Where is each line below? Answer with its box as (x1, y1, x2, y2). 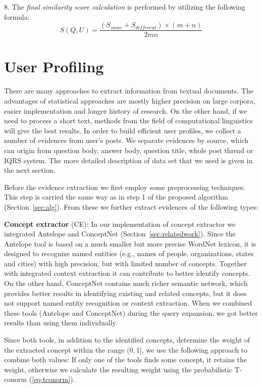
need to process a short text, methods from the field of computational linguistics (4, 115, 253, 126)
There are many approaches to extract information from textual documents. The (4, 85, 253, 96)
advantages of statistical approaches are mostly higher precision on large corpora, (4, 95, 255, 106)
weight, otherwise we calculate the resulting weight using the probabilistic (4, 364, 232, 374)
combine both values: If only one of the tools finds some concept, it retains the (4, 354, 247, 365)
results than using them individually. (4, 317, 118, 328)
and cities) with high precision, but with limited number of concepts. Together (4, 258, 247, 268)
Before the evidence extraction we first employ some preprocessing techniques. (4, 181, 246, 192)
